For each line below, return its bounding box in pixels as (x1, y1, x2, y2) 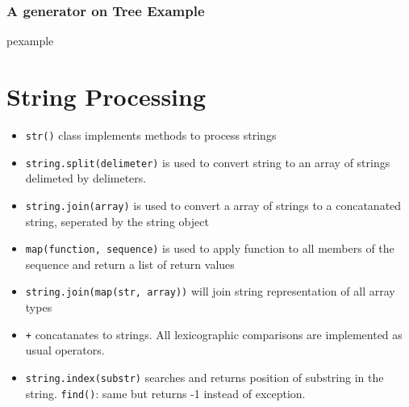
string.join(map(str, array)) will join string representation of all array (25, 283, 395, 300)
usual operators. (25, 342, 105, 359)
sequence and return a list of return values (25, 255, 235, 272)
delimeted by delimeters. (25, 170, 147, 187)
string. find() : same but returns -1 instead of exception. (25, 384, 306, 401)
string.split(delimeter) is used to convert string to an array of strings (25, 153, 390, 170)
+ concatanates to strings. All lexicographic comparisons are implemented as (25, 325, 403, 342)
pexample (6, 32, 54, 49)
